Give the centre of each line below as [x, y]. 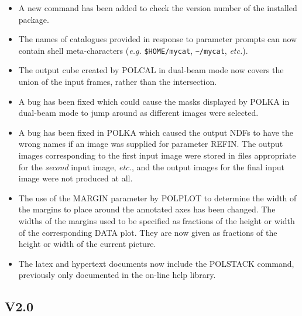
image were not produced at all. [75, 178]
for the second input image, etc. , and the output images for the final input [151, 166]
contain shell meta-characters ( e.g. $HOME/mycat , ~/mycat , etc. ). [133, 50]
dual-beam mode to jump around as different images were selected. [138, 113]
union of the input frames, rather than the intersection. [118, 82]
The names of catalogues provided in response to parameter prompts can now [158, 39]
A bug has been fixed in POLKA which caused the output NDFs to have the [156, 132]
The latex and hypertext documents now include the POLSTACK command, [156, 263]
